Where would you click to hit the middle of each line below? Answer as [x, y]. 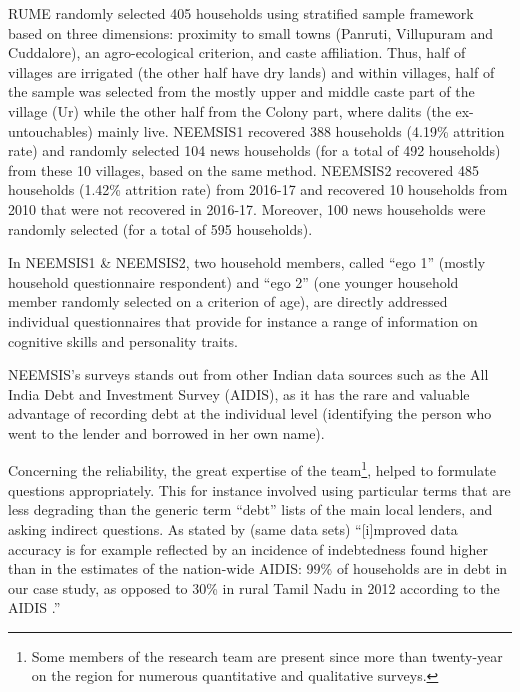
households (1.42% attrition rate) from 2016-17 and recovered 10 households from [258, 189]
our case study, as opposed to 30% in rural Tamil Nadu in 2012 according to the [254, 587]
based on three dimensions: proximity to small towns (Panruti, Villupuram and [250, 32]
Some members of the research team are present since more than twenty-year [267, 655]
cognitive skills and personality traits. [123, 340]
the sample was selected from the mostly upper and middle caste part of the [241, 91]
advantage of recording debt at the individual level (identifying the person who [250, 413]
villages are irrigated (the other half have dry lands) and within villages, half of [251, 71]
